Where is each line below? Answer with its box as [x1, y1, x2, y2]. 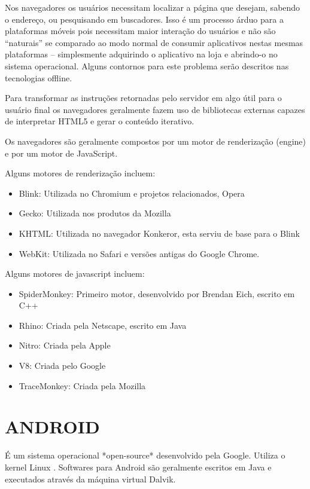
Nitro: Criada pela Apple [19, 339, 111, 352]
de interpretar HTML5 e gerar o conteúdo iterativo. [5, 115, 194, 127]
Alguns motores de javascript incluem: [5, 267, 145, 280]
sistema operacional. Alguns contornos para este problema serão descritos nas [5, 59, 289, 72]
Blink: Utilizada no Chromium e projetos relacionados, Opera [19, 187, 245, 199]
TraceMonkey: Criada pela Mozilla [19, 379, 146, 392]
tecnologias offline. [5, 71, 72, 84]
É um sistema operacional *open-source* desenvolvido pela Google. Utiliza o [5, 449, 285, 462]
